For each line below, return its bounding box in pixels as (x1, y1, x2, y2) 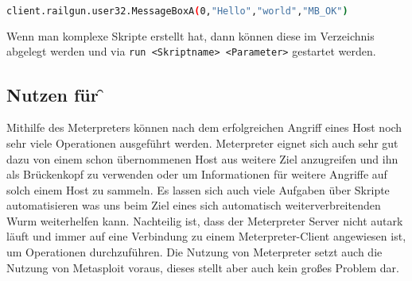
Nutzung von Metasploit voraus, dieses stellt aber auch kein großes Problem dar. (6, 259, 399, 275)
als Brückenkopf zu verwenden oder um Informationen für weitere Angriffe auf (6, 166, 387, 183)
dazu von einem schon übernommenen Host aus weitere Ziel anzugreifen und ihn (6, 150, 398, 167)
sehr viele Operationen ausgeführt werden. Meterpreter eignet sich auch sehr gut (6, 134, 398, 151)
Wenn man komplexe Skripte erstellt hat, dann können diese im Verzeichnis (6, 27, 375, 44)
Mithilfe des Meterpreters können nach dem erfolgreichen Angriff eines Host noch (6, 119, 402, 136)
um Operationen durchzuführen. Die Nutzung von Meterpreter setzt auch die (6, 244, 383, 260)
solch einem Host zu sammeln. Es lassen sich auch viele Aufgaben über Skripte (6, 181, 390, 198)
